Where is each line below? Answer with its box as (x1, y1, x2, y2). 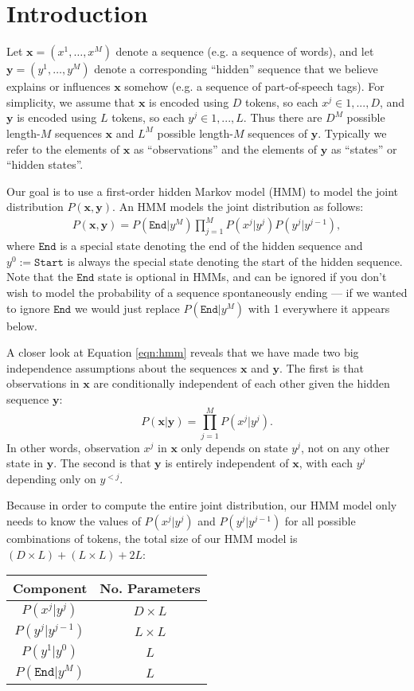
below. (6, 317, 37, 334)
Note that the (6, 268, 73, 285)
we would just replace (74, 299, 180, 316)
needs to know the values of (6, 513, 141, 529)
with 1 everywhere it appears (248, 299, 390, 316)
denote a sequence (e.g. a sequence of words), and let (115, 43, 374, 60)
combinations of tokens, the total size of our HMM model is (6, 530, 298, 547)
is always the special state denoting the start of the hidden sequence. (67, 252, 403, 269)
